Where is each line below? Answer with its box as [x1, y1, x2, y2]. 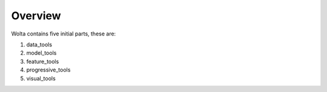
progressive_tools [26, 66, 71, 73]
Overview [11, 9, 61, 22]
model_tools [26, 49, 57, 57]
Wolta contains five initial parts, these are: [11, 30, 116, 37]
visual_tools [26, 75, 56, 82]
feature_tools [26, 58, 59, 65]
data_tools [26, 41, 53, 48]
